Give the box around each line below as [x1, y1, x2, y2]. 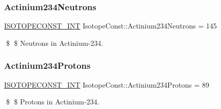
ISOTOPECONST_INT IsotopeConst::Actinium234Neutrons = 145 [4, 20, 217, 31]
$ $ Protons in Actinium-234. [6, 96, 100, 107]
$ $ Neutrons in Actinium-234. [6, 37, 104, 48]
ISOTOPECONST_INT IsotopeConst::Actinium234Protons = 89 [4, 79, 209, 90]
